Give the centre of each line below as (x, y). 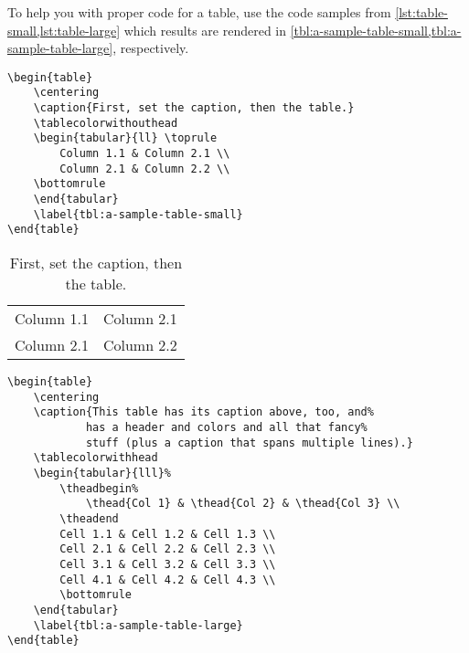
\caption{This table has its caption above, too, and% (203, 412)
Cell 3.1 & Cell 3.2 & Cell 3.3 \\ (168, 564)
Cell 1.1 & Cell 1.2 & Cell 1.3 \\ (168, 534)
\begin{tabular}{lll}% (102, 473)
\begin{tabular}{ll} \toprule (125, 138)
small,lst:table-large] (64, 30)
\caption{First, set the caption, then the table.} (194, 108)
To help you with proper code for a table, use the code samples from (199, 12)
